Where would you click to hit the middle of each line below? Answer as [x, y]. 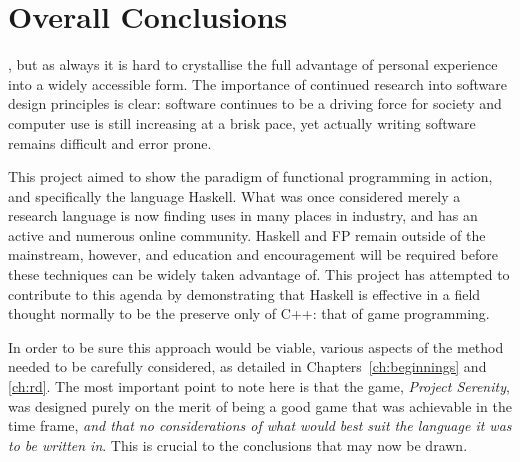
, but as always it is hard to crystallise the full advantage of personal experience [253, 64]
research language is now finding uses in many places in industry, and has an [243, 215]
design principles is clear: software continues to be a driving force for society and [255, 103]
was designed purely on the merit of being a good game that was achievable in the [260, 405]
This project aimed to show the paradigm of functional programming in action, [250, 176]
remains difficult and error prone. [110, 142]
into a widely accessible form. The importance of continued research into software [258, 83]
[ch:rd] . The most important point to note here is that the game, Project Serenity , [259, 386]
